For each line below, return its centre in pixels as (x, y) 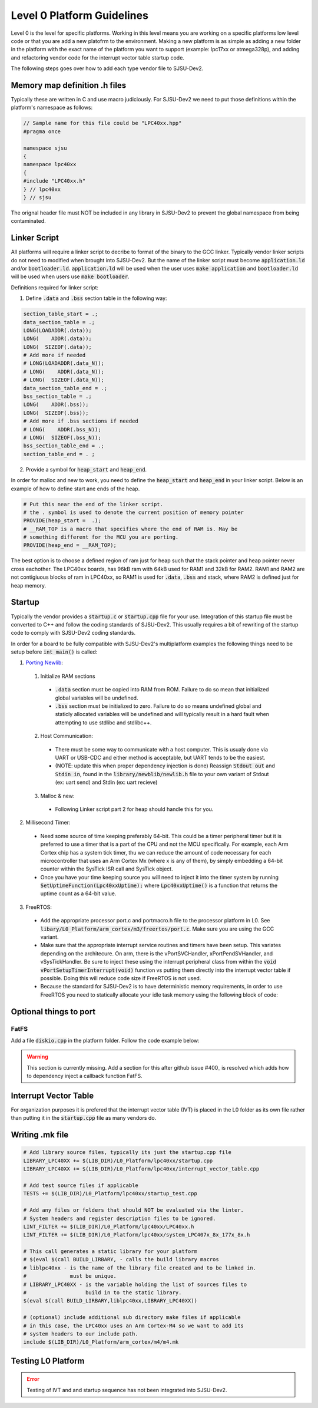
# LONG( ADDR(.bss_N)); (62, 429)
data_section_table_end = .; (65, 388)
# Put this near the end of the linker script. (93, 504)
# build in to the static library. (102, 1293)
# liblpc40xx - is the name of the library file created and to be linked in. (140, 1268)
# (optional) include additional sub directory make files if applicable (132, 1318)
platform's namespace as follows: (52, 108)
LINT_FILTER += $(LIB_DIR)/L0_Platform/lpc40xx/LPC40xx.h (109, 1226)
